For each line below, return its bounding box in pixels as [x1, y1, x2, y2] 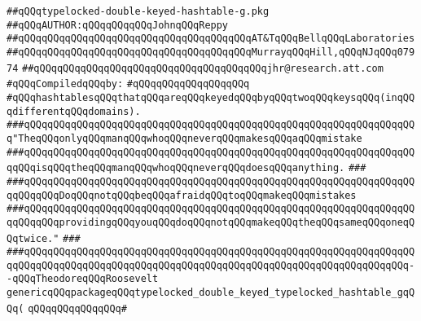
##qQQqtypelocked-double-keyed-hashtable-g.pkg [7, 6, 270, 17]
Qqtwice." [7, 232, 59, 244]
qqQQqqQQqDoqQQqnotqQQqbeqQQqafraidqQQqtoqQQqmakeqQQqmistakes [7, 189, 357, 201]
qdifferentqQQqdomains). [7, 105, 141, 117]
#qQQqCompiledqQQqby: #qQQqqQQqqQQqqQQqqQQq [7, 78, 250, 90]
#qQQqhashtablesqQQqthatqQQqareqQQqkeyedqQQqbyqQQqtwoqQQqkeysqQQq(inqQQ [7, 91, 415, 103]
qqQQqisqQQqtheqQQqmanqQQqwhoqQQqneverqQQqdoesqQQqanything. [7, 162, 345, 174]
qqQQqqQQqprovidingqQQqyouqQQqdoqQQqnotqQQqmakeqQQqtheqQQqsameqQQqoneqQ [7, 216, 415, 228]
